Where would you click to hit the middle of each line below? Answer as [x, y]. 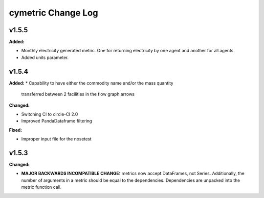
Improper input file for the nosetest [56, 139]
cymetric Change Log [54, 13]
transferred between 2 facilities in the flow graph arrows [78, 94]
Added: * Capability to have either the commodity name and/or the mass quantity [91, 83]
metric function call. [41, 187]
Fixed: [15, 130]
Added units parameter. [45, 57]
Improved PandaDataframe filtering [57, 121]
